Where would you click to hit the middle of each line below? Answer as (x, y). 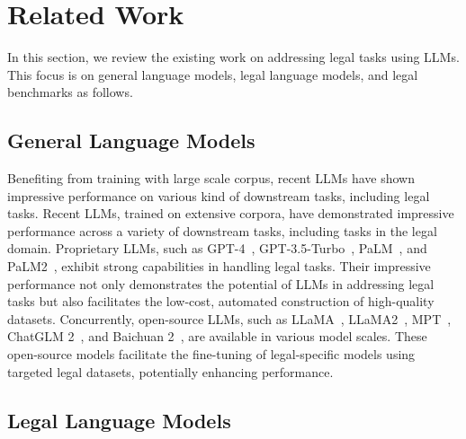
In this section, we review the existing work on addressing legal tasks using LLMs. (233, 57)
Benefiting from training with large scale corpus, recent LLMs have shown (211, 178)
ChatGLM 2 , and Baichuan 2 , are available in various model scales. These (217, 336)
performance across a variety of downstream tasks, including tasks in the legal (222, 230)
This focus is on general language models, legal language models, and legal (213, 74)
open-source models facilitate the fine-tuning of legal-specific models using (211, 354)
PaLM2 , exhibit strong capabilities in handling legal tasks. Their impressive (219, 266)
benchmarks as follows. (70, 92)
